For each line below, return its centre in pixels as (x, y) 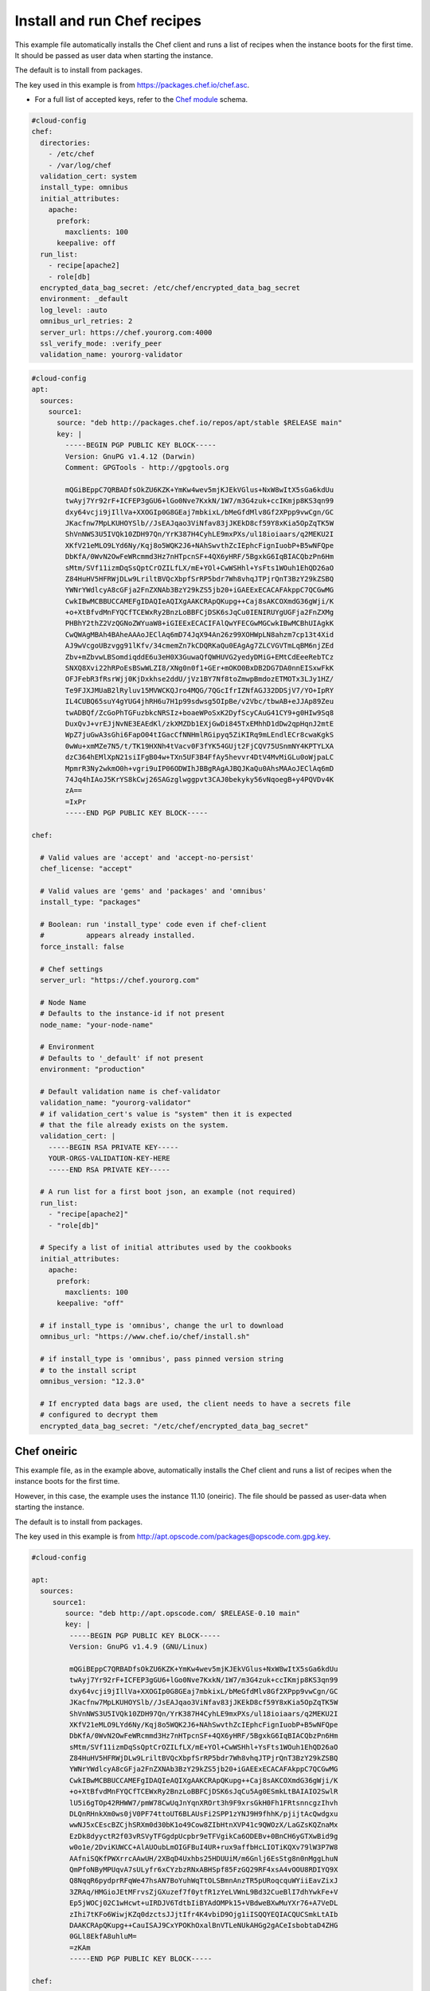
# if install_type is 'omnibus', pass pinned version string (162, 1359)
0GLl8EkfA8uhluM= (103, 1936)
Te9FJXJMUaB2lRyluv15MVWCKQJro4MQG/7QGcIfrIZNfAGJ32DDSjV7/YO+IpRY (199, 690)
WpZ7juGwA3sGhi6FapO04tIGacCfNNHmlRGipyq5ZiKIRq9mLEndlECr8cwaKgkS (199, 735)
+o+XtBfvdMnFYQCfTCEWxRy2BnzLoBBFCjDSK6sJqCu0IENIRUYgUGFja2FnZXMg (199, 612)
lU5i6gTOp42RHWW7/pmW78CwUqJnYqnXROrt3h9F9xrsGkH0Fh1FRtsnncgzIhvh (203, 1803)
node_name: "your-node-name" (97, 1025)
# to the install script (88, 1370)
